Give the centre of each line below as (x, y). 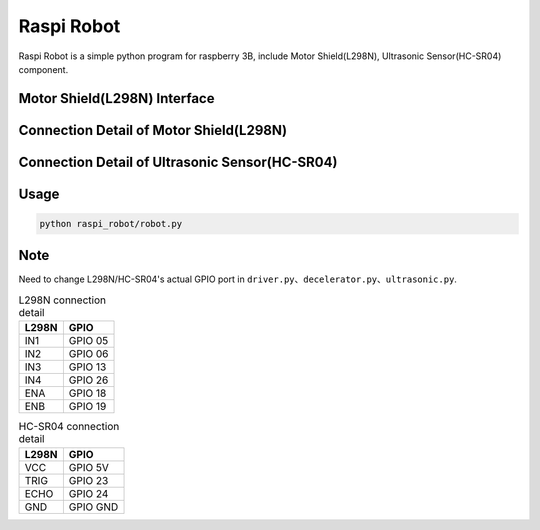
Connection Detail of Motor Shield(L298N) (153, 130)
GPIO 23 (88, 480)
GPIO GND (93, 507)
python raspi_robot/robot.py (111, 223)
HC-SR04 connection (69, 427)
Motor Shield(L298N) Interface (116, 98)
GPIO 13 (87, 367)
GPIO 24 (88, 493)
